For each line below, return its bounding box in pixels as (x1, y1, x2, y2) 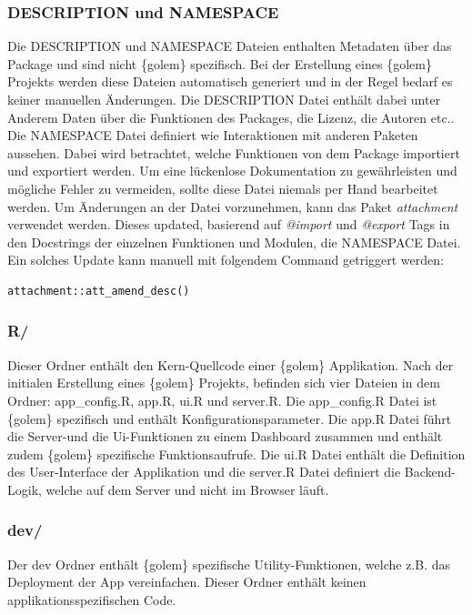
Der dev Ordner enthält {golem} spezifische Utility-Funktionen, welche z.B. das (7, 554, 451, 573)
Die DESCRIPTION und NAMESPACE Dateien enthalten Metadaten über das (7, 36, 452, 55)
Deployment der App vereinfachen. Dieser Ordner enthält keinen (7, 572, 367, 591)
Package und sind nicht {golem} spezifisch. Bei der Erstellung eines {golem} (7, 54, 432, 73)
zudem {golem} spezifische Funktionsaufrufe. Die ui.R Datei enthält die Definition (7, 444, 466, 463)
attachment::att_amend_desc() (7, 284, 190, 297)
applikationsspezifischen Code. (7, 590, 176, 609)
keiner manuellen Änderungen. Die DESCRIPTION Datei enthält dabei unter (7, 90, 441, 108)
